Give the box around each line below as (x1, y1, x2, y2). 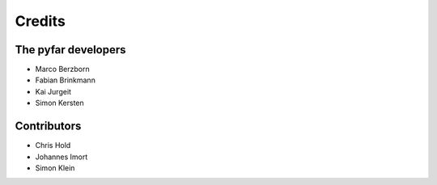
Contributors (15, 120, 82, 133)
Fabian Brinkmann (35, 75, 96, 85)
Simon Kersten (35, 98, 84, 108)
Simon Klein (35, 162, 75, 173)
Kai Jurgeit (35, 86, 72, 96)
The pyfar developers (15, 43, 126, 57)
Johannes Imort (35, 152, 88, 162)
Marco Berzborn (35, 65, 90, 74)
